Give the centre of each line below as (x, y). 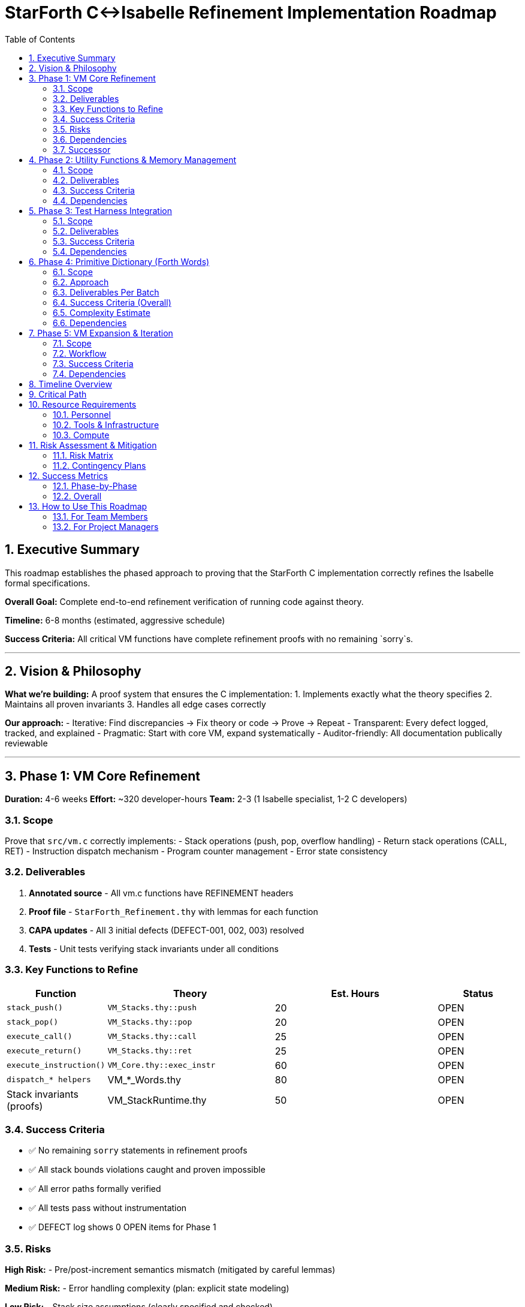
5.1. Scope (73, 221)
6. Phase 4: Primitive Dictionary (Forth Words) (119, 261)
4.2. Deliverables (86, 180)
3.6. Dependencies (90, 139)
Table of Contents (40, 39)
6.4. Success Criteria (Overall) (112, 302)
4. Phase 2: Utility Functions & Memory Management (133, 159)
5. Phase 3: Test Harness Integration (100, 210)
